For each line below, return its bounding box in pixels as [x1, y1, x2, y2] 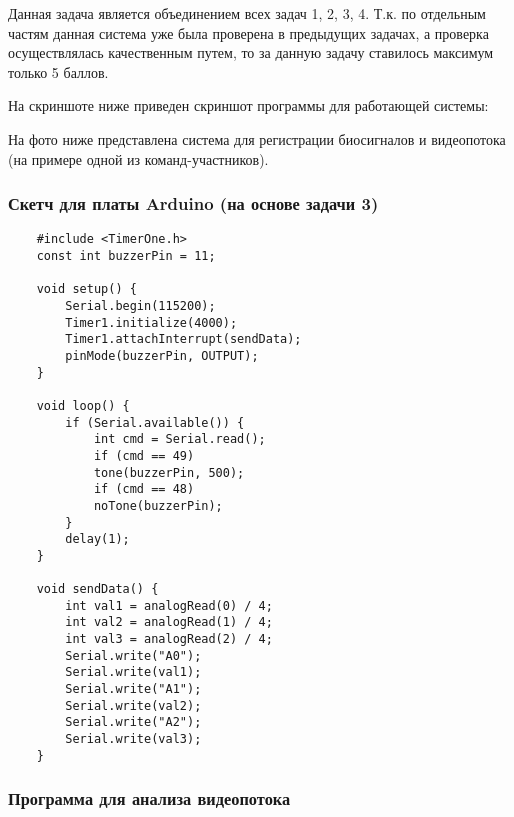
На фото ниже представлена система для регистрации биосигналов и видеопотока [8, 128, 506, 149]
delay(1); [65, 532, 130, 547]
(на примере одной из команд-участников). [8, 148, 269, 169]
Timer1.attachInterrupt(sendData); [65, 332, 302, 347]
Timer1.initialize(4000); [65, 315, 238, 330]
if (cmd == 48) [93, 482, 195, 497]
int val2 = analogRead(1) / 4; [65, 615, 273, 630]
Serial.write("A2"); [65, 715, 202, 730]
